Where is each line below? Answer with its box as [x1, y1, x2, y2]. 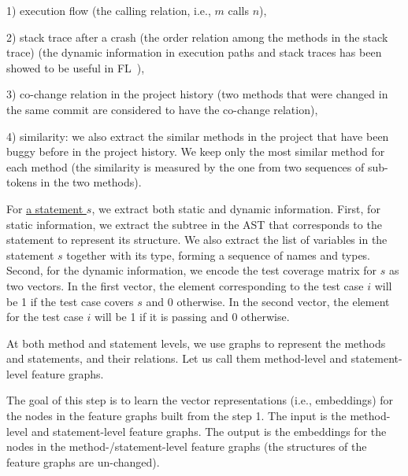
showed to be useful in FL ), [6, 59, 145, 76]
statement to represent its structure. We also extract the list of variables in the [6, 231, 388, 248]
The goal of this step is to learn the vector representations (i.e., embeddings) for [6, 392, 394, 408]
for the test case [6, 308, 83, 325]
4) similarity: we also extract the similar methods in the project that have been [6, 127, 389, 144]
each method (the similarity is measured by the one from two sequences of [6, 158, 365, 175]
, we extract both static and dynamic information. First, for [91, 200, 380, 216]
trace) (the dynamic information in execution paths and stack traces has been [6, 44, 382, 61]
